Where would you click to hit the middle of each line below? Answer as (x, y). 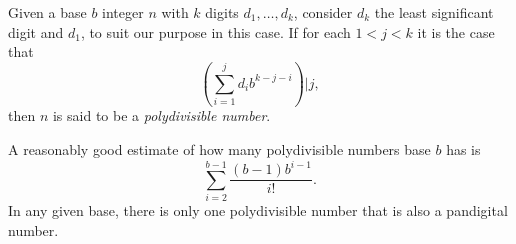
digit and (36, 31)
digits (222, 12)
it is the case (456, 31)
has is (463, 149)
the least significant (434, 12)
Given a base (47, 12)
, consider (323, 12)
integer (123, 12)
